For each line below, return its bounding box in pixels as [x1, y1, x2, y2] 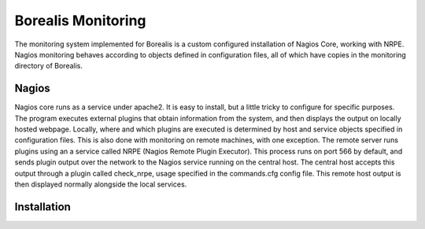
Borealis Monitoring [14, 12, 146, 29]
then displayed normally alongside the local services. [14, 179, 187, 189]
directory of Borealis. [14, 61, 83, 71]
